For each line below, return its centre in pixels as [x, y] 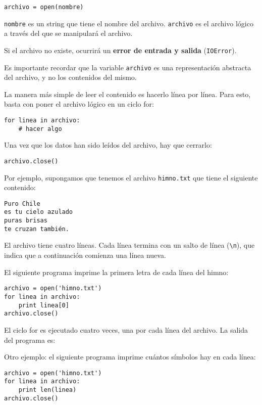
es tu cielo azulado [39, 212]
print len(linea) [47, 390]
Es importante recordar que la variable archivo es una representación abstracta [128, 67]
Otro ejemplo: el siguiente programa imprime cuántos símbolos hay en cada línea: [130, 357]
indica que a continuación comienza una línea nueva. [85, 255]
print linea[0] [44, 305]
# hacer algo [40, 129]
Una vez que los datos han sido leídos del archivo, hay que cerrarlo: [108, 145]
